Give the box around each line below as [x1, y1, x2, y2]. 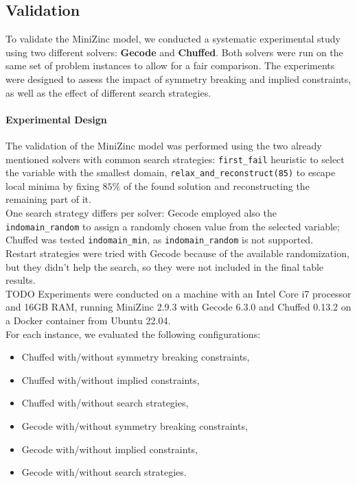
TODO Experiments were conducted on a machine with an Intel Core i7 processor [5, 286, 352, 300]
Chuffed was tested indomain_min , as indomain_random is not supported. [5, 232, 314, 247]
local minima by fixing [5, 178, 100, 193]
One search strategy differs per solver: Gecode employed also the [5, 206, 277, 220]
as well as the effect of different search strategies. [5, 85, 211, 99]
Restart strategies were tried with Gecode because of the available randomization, [5, 245, 349, 260]
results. [5, 273, 36, 287]
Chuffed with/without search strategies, [21, 396, 189, 410]
